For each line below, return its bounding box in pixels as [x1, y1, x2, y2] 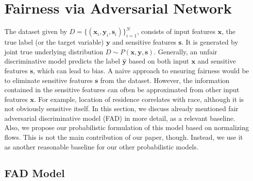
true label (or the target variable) [4, 37, 104, 47]
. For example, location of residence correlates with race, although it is [34, 94, 244, 104]
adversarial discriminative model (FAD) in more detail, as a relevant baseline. [4, 113, 236, 123]
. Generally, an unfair [153, 46, 218, 56]
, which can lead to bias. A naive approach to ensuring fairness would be [33, 65, 249, 75]
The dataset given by [4, 26, 67, 36]
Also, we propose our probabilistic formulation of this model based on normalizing [4, 122, 249, 132]
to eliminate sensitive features [4, 75, 93, 85]
